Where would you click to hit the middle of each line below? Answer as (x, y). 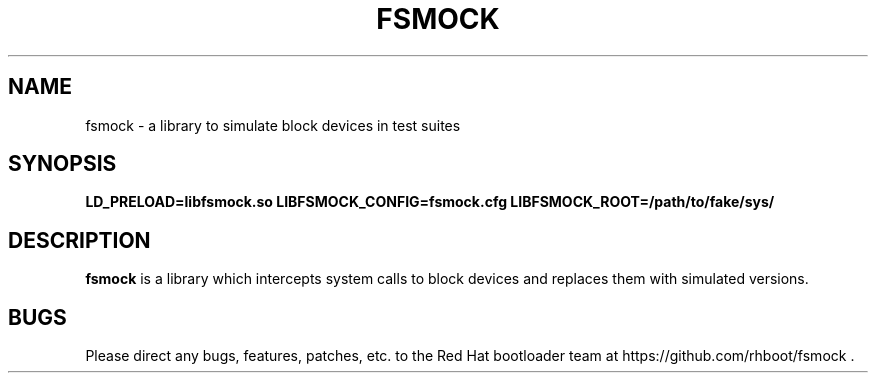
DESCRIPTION (79, 240)
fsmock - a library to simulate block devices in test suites (273, 125)
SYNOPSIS (62, 164)
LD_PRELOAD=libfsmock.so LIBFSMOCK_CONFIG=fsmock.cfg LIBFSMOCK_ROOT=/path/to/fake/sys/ (430, 202)
